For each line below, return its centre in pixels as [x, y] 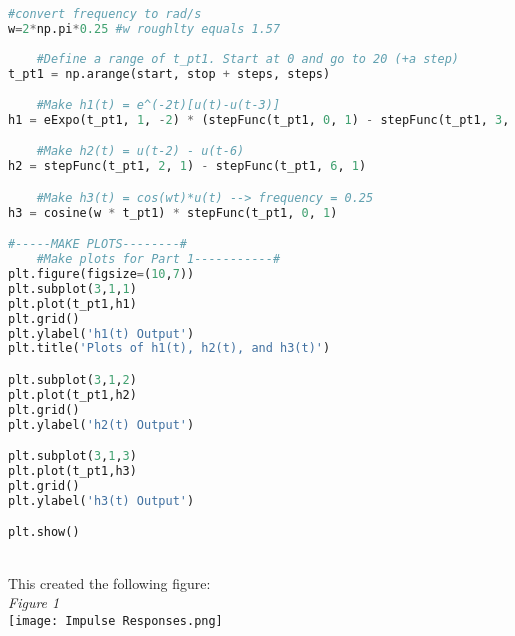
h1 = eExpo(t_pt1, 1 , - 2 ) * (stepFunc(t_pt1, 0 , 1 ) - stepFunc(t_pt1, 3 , [259, 119]
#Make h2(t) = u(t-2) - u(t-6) [140, 151]
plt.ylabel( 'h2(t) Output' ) [101, 424]
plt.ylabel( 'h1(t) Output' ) [101, 333]
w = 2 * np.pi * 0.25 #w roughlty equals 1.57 [144, 28]
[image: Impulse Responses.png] [115, 620]
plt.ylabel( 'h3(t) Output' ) [101, 500]
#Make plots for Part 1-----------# [158, 259]
